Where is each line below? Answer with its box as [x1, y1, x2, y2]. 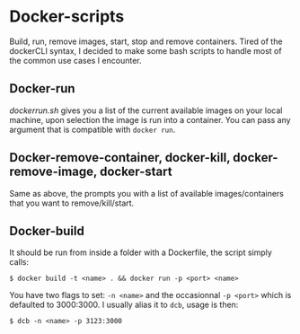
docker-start [99, 164, 172, 180]
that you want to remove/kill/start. [9, 198, 135, 208]
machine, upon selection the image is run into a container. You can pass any [9, 114, 291, 125]
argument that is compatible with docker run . [9, 124, 176, 135]
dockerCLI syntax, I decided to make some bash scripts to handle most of [9, 45, 282, 56]
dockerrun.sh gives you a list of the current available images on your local [9, 105, 283, 116]
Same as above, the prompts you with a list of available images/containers [9, 188, 285, 198]
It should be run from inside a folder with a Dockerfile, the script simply [9, 247, 272, 258]
